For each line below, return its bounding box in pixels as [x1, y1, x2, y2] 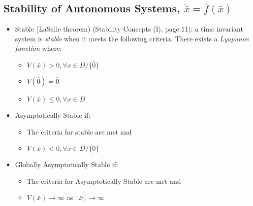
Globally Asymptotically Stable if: [15, 159, 118, 170]
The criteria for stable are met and [27, 126, 132, 137]
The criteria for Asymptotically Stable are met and [27, 175, 181, 186]
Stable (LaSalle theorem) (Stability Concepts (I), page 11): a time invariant [15, 24, 243, 34]
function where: [15, 43, 62, 53]
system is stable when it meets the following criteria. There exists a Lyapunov [15, 33, 249, 43]
